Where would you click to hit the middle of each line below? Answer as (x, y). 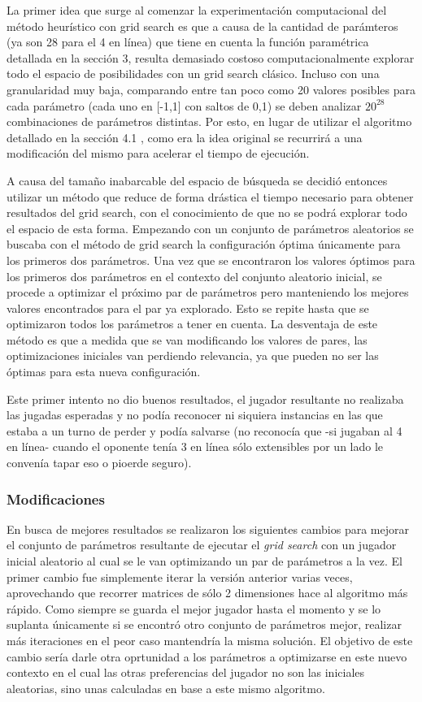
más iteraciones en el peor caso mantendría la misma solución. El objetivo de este (210, 640)
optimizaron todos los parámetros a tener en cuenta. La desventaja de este (192, 324)
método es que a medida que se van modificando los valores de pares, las (187, 339)
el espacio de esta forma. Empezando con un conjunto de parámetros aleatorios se (210, 228)
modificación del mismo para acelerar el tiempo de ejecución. (158, 153)
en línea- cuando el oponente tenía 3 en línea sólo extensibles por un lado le (195, 446)
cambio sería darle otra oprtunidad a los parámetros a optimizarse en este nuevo (207, 656)
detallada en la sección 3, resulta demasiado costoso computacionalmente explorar (211, 57)
